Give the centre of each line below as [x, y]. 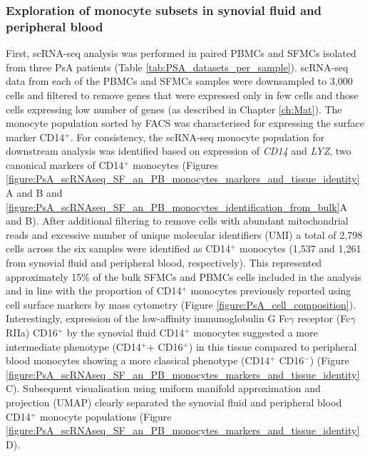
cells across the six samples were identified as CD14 [118, 248]
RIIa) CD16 [32, 333]
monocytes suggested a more [256, 333]
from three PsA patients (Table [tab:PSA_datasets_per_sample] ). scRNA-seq [177, 67]
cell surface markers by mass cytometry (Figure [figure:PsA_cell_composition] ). [181, 304]
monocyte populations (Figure [106, 416]
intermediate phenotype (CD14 [73, 346]
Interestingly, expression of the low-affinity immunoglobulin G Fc [148, 318]
